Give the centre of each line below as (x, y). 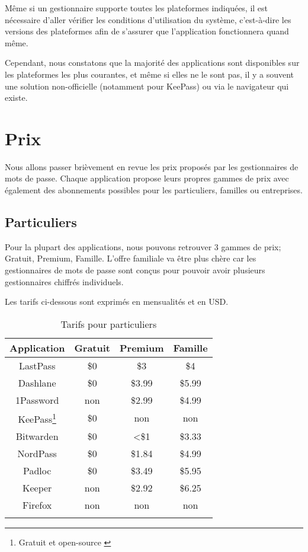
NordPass (37, 454)
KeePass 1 (37, 418)
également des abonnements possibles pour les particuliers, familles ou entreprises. (154, 190)
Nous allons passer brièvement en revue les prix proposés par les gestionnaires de (152, 166)
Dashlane (37, 382)
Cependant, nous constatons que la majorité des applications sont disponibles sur (152, 63)
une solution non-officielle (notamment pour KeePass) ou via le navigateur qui (147, 86)
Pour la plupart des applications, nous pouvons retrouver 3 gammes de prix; (143, 246)
